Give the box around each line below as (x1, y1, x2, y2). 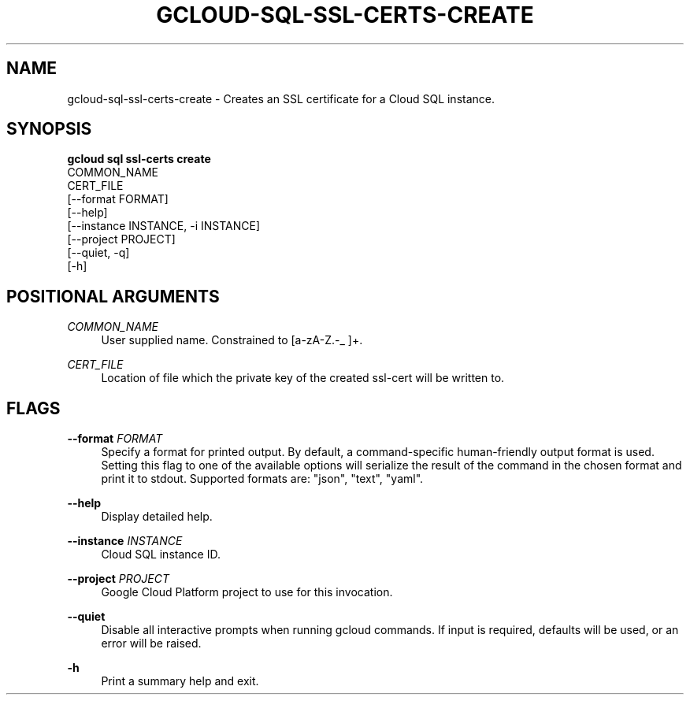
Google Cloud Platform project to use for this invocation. (101, 585, 393, 599)
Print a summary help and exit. (101, 674, 259, 688)
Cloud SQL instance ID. (101, 547, 221, 562)
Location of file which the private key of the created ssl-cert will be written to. (101, 371, 505, 385)
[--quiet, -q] (67, 246, 130, 260)
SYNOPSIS (6, 119, 92, 139)
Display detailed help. (101, 510, 213, 524)
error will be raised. (101, 636, 202, 651)
